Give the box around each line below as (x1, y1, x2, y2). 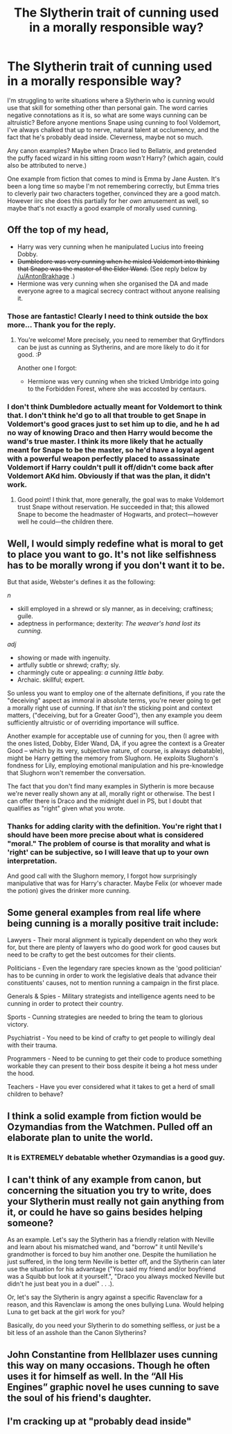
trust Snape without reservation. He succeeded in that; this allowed (17, 503, 210, 511)
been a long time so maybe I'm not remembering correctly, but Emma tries (7, 182, 220, 190)
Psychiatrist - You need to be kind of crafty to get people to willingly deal (7, 1034, 215, 1042)
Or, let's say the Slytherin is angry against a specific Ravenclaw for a (7, 1293, 203, 1302)
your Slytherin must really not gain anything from (7, 1195, 224, 1207)
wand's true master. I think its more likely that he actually (7, 436, 204, 446)
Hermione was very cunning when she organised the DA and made (17, 279, 209, 287)
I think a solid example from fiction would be (7, 1110, 202, 1122)
